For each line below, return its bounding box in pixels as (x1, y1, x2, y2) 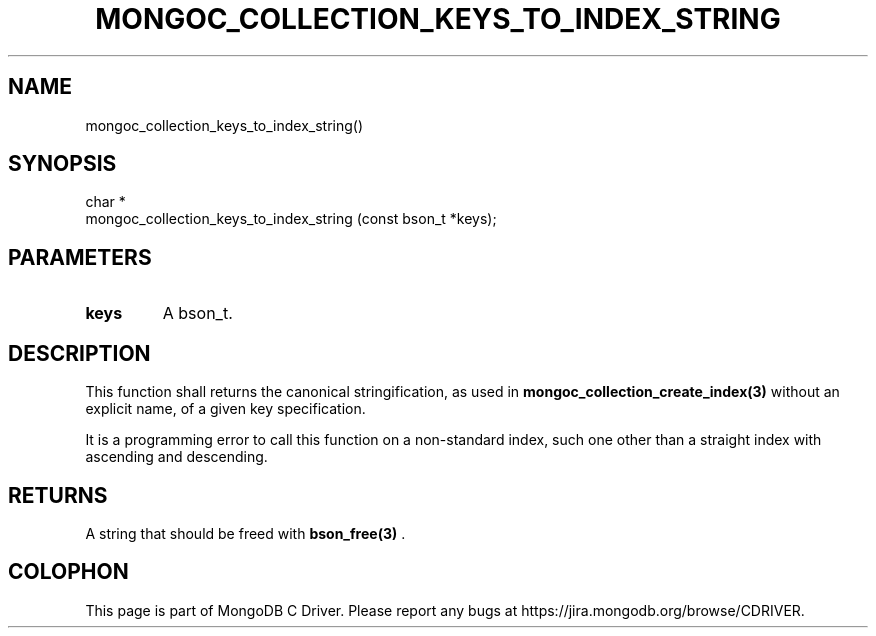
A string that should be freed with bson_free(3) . (85, 524, 406, 542)
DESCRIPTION (8, 340, 151, 366)
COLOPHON (8, 559, 129, 585)
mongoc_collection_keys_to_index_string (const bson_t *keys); (85, 210, 497, 228)
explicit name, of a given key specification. (85, 400, 366, 418)
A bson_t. (162, 303, 233, 324)
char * (85, 193, 126, 211)
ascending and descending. (85, 448, 268, 466)
